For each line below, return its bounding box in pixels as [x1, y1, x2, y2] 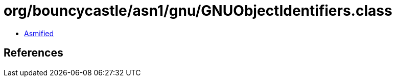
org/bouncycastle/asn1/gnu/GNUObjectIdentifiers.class [4, 2, 392, 19]
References [4, 46, 63, 60]
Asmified [24, 29, 54, 38]
